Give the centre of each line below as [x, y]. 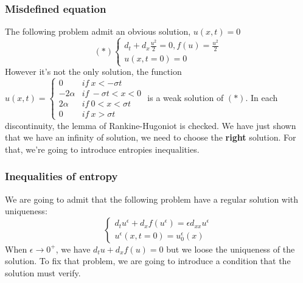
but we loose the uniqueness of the [231, 249]
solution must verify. [43, 272]
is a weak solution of [186, 97]
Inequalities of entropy [61, 176]
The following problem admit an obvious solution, [98, 31]
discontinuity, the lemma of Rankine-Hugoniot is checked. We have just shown [151, 125]
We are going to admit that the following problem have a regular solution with [152, 199]
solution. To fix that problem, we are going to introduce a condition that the [148, 261]
